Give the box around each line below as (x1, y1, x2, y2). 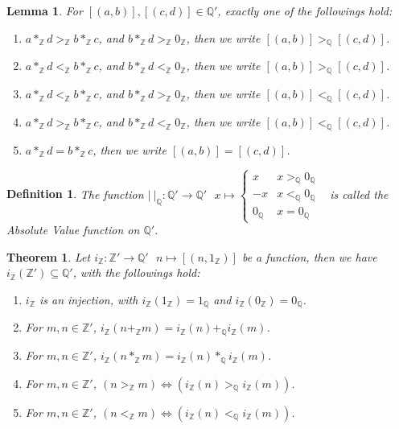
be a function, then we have (241, 248, 377, 265)
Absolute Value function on (6, 221, 140, 238)
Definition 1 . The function (6, 185, 144, 202)
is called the (330, 185, 389, 202)
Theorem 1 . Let (6, 248, 91, 265)
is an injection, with (39, 291, 138, 307)
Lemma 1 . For (6, 2, 83, 19)
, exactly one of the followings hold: (217, 2, 393, 19)
